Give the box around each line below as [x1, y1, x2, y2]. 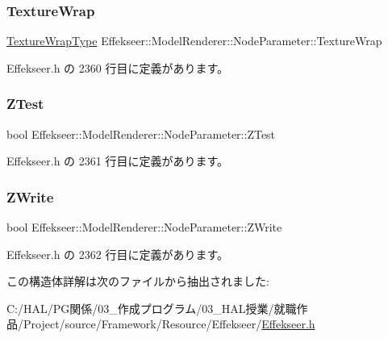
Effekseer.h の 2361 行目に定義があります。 [6, 152, 229, 169]
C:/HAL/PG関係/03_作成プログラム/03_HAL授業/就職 [6, 299, 297, 316]
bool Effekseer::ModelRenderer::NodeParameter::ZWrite [6, 219, 282, 236]
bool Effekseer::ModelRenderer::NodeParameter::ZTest [6, 125, 276, 142]
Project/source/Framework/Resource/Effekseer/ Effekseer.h [23, 315, 315, 332]
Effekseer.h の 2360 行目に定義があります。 [6, 59, 229, 76]
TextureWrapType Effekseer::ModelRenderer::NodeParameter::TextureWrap [6, 32, 382, 49]
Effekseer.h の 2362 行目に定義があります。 [6, 245, 229, 262]
